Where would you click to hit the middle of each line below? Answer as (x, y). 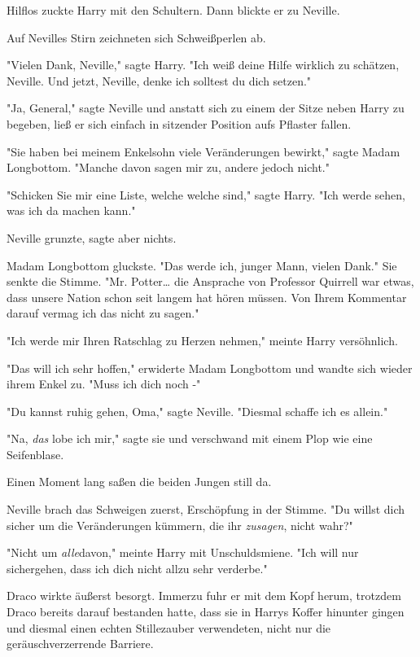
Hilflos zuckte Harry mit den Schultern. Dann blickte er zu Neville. (173, 10)
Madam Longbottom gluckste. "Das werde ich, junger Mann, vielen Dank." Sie (202, 265)
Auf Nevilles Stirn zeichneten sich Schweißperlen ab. (136, 37)
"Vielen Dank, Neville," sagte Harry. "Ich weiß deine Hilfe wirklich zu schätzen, (203, 65)
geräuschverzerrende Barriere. (80, 644)
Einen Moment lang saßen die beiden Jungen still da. (139, 482)
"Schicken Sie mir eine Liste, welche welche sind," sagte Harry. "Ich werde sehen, (206, 194)
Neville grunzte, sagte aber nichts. (92, 237)
